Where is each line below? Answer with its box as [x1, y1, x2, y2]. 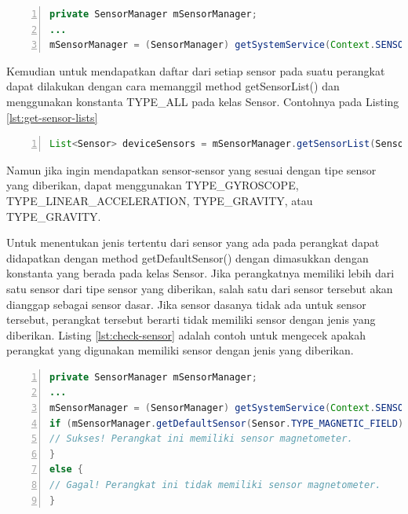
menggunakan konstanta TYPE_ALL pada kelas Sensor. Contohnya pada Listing [6, 93, 399, 109]
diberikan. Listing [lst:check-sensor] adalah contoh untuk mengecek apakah [6, 326, 366, 343]
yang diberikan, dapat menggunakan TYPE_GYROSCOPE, [6, 177, 299, 193]
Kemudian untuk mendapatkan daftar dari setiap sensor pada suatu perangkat [6, 62, 385, 79]
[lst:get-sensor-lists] [6, 108, 98, 125]
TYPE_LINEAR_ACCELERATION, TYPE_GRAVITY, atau [6, 192, 313, 208]
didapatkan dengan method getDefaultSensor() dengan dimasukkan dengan [6, 249, 369, 266]
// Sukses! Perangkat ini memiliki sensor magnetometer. [49, 433, 353, 445]
